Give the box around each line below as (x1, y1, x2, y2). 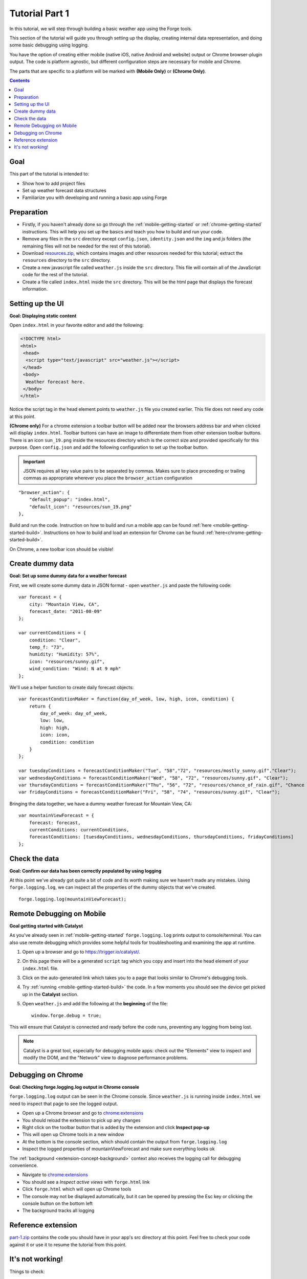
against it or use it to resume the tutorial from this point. (9, 1241, 127, 1248)
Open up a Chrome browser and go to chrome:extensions (22, 1110, 144, 1116)
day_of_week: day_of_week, (40, 711, 108, 716)
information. (22, 285, 48, 292)
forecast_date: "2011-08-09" (29, 609, 102, 614)
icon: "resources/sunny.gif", (29, 658, 105, 665)
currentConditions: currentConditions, (29, 827, 129, 832)
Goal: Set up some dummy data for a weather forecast (9, 573, 127, 579)
